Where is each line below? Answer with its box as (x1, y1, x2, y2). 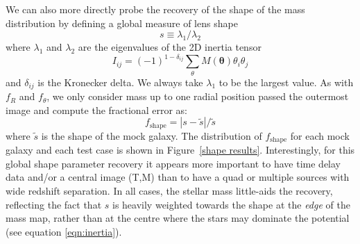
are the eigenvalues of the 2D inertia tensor (78, 40, 262, 54)
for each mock (290, 128, 350, 143)
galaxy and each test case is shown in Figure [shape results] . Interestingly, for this (6, 143, 355, 157)
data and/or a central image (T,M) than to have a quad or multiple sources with (6, 170, 350, 184)
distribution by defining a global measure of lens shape (6, 15, 238, 30)
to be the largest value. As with (218, 74, 354, 89)
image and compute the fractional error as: (6, 102, 187, 117)
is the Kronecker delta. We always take (37, 74, 203, 89)
